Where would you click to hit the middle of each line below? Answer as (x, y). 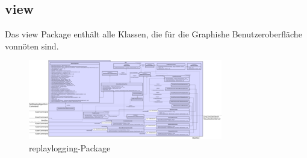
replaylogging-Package (70, 147)
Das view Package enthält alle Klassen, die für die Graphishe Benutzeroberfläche (153, 34)
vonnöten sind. (32, 46)
